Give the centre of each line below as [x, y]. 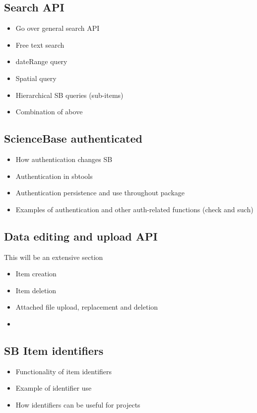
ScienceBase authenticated [73, 138]
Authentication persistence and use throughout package [100, 193]
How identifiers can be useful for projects [78, 404]
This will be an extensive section [54, 257]
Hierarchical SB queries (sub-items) [69, 95]
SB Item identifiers [54, 350]
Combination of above [49, 112]
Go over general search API [58, 28]
